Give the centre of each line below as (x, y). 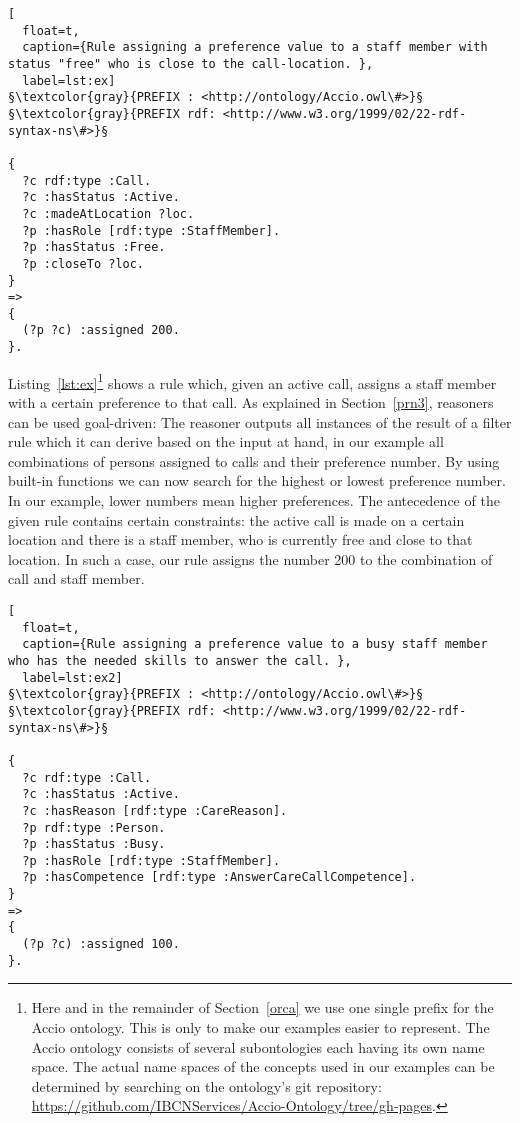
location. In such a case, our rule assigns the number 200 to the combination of (250, 558)
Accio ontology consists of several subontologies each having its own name (258, 1046)
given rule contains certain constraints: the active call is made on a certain (236, 519)
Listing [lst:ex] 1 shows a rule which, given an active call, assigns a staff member (252, 381)
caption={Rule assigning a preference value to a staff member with (255, 47)
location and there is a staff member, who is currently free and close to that (240, 539)
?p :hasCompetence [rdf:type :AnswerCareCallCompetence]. (219, 877)
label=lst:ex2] (72, 677)
